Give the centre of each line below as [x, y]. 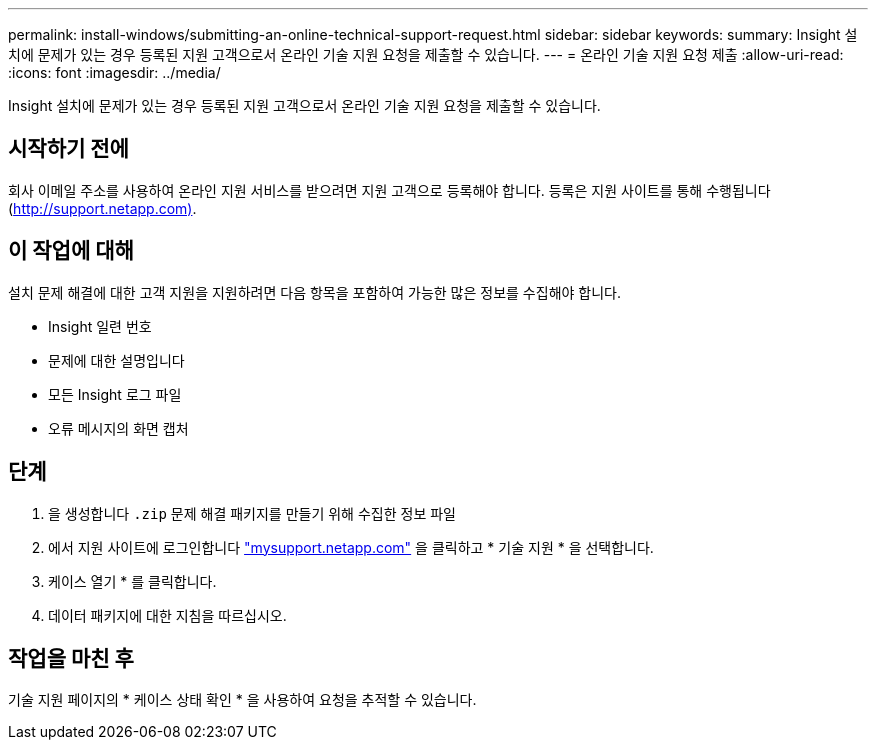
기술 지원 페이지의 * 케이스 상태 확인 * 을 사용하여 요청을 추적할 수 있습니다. [242, 700]
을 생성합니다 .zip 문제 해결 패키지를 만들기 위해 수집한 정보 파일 [252, 513]
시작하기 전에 [68, 149]
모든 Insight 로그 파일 [115, 394]
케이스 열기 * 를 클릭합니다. [132, 581]
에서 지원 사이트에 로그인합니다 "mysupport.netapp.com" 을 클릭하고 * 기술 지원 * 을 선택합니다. [351, 547]
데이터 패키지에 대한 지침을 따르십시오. [167, 615]
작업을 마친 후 [71, 658]
